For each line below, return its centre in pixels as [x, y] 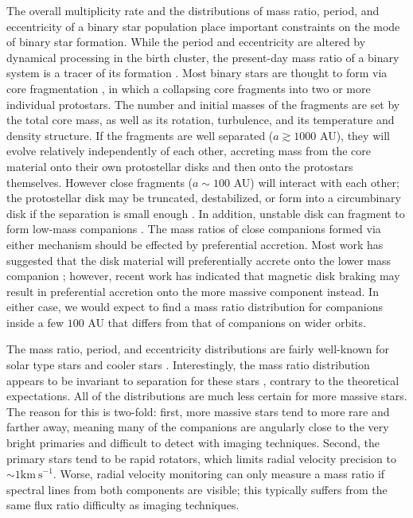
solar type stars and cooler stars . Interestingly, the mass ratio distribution [188, 365]
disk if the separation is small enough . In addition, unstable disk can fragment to [206, 213]
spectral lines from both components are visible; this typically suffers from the [197, 489]
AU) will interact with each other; [316, 182]
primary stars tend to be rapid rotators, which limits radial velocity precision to [201, 458]
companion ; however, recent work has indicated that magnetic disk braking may [203, 276]
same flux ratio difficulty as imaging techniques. [123, 505]
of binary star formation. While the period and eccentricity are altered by [186, 42]
